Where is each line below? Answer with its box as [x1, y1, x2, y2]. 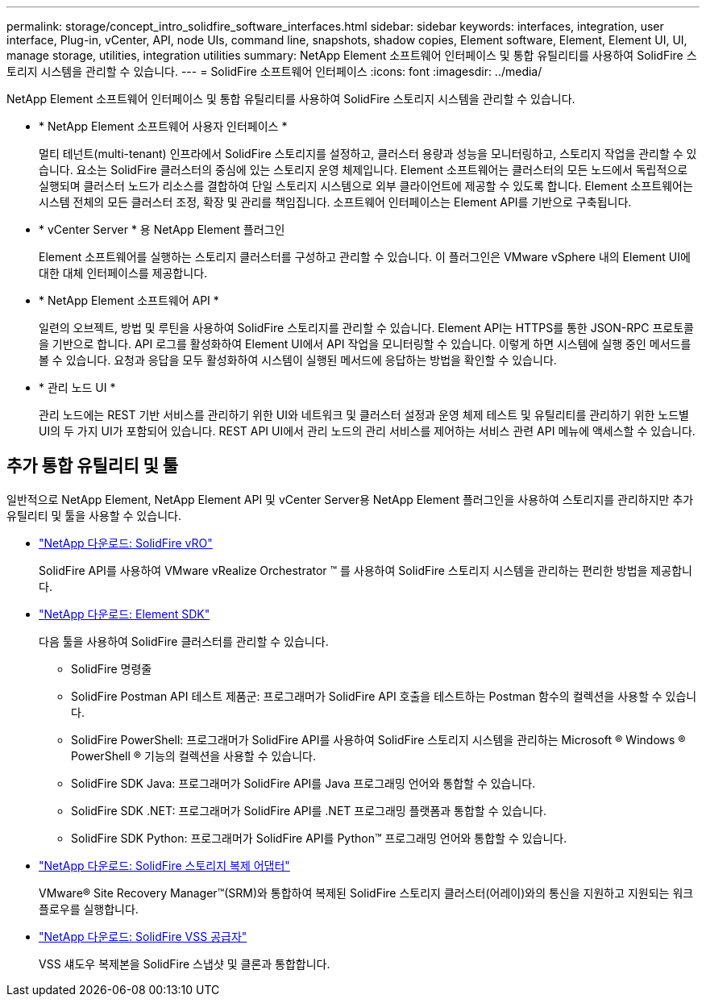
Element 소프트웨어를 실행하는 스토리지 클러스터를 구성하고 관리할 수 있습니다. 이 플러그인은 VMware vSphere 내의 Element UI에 [39, 250, 691, 264]
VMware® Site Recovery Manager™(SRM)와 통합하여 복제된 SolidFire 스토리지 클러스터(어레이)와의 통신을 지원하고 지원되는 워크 [39, 885, 694, 900]
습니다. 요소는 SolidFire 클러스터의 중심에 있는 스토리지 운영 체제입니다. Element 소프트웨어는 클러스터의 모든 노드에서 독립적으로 [39, 163, 688, 177]
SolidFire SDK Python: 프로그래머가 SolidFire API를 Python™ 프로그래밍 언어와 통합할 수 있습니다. [71, 830, 567, 845]
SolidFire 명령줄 [71, 661, 152, 676]
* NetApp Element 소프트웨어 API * [39, 293, 219, 307]
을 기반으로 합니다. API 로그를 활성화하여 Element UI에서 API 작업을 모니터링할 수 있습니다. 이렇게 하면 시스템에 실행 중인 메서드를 [39, 337, 691, 351]
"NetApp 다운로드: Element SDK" [39, 606, 210, 621]
